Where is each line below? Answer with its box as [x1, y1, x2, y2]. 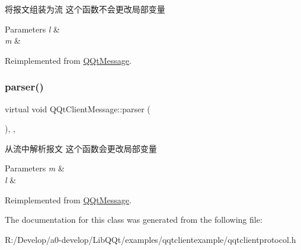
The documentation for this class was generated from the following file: [5, 213, 262, 226]
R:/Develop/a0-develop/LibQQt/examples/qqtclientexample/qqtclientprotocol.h [5, 233, 296, 245]
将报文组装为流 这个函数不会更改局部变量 [5, 3, 165, 15]
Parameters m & [5, 162, 65, 174]
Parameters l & [5, 22, 60, 35]
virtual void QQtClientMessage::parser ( [5, 102, 150, 115]
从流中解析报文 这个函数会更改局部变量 [5, 142, 157, 154]
